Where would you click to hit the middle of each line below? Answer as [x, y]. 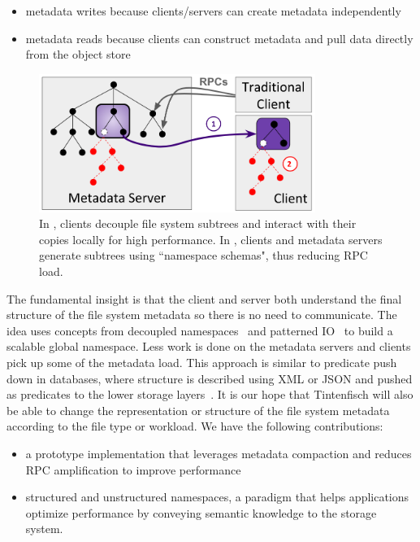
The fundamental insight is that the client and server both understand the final [204, 298]
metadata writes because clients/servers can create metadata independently [213, 11]
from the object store [78, 54]
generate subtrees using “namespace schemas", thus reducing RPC [204, 255]
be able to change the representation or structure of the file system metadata [198, 410]
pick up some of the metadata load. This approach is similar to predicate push [202, 362]
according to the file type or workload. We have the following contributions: [195, 426]
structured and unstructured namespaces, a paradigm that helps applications [217, 497]
